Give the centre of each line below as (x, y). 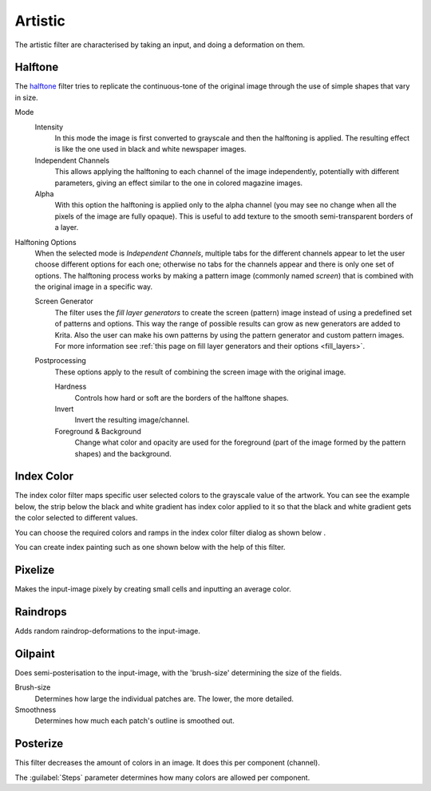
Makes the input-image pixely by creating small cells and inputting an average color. (153, 589)
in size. (27, 97)
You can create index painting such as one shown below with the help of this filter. (150, 548)
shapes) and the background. (123, 453)
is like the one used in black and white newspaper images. (150, 149)
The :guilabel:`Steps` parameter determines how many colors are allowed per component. (162, 777)
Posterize (39, 744)
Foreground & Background (98, 431)
